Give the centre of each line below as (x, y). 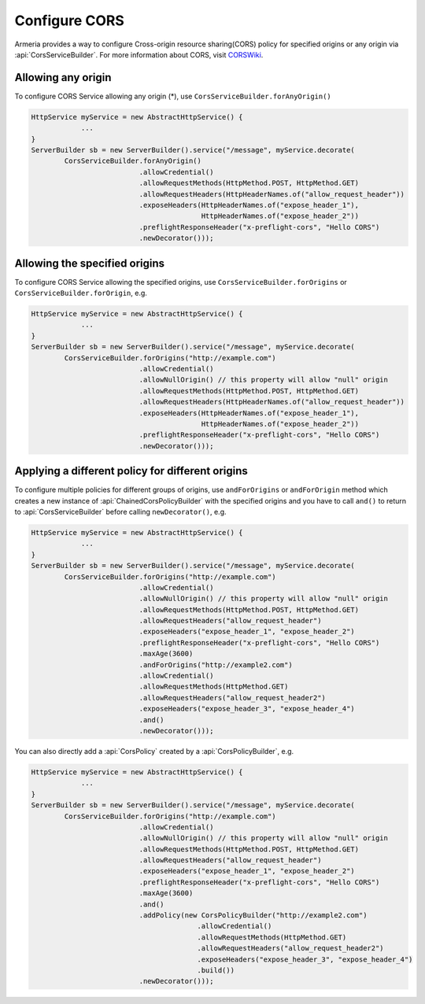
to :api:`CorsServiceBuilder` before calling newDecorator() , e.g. (121, 511)
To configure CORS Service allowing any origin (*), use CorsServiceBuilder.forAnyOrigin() (173, 96)
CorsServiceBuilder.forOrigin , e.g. (81, 293)
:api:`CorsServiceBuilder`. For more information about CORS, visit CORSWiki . (139, 54)
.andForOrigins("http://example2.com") (216, 664)
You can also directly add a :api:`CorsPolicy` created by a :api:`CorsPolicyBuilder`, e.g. (154, 751)
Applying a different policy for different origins (131, 471)
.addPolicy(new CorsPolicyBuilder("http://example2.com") (253, 915)
